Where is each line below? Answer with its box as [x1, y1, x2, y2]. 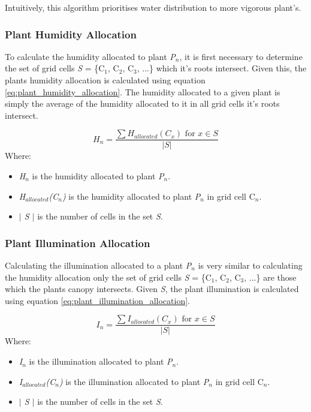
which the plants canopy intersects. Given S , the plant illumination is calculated [5, 282, 299, 295]
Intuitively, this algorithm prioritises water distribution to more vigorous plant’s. [5, 1, 301, 13]
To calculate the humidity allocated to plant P [5, 50, 176, 62]
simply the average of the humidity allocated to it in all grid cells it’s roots [5, 97, 280, 110]
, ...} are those [244, 270, 297, 283]
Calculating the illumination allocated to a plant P [5, 259, 192, 272]
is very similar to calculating [198, 259, 303, 272]
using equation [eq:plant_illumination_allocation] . [5, 294, 190, 306]
